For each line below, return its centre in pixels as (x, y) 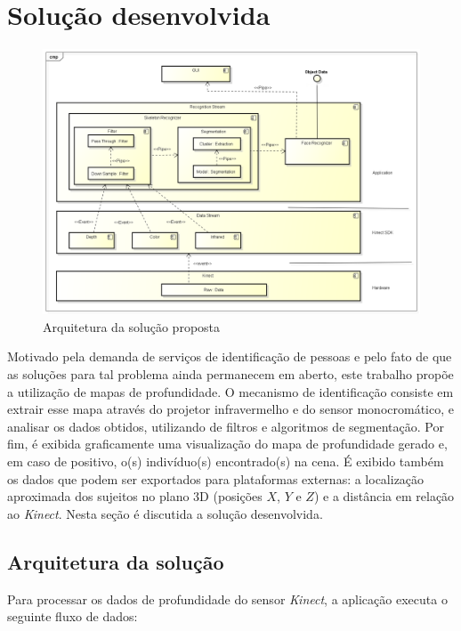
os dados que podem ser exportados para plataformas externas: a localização (216, 478)
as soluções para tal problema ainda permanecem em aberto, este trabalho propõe (230, 374)
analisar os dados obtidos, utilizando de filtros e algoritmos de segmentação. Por (226, 426)
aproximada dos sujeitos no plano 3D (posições (135, 496)
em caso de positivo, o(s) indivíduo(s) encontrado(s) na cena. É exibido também (226, 461)
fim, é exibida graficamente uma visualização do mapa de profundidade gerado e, (227, 444)
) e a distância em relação (384, 496)
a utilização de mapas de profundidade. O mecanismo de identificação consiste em (230, 391)
